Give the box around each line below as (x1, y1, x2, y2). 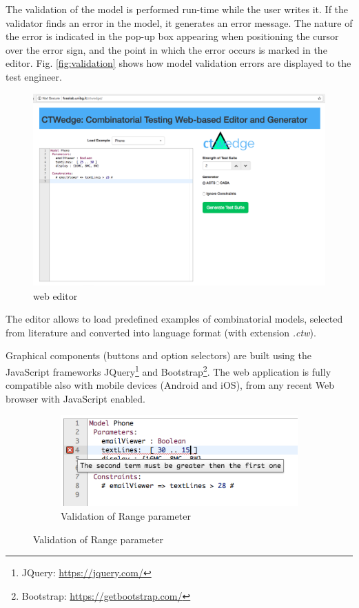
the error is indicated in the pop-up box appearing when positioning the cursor (6, 29, 339, 43)
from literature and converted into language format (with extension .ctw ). (6, 325, 316, 339)
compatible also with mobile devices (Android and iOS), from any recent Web (6, 378, 335, 392)
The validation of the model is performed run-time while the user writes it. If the (6, 2, 349, 16)
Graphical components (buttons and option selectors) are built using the (6, 348, 311, 363)
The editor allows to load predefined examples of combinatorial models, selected (6, 312, 343, 326)
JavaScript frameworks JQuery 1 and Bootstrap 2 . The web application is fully (6, 363, 331, 378)
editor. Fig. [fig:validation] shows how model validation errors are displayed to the (6, 56, 351, 70)
